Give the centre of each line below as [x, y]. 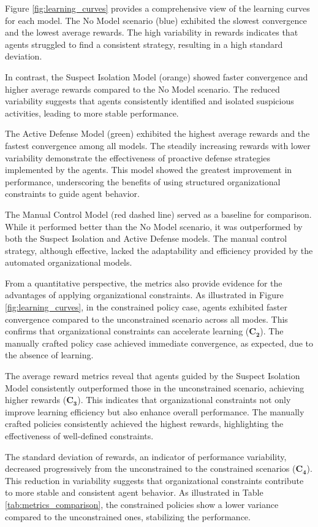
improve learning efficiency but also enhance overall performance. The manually [155, 411]
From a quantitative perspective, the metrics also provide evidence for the [144, 283]
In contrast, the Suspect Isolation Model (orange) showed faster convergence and [157, 76]
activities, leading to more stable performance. [92, 113]
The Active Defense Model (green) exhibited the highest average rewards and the [157, 133]
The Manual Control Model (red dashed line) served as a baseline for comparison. [158, 214]
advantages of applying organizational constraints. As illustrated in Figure [144, 295]
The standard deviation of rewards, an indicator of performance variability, [146, 456]
